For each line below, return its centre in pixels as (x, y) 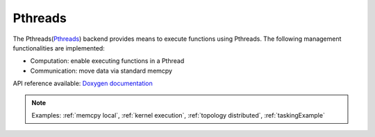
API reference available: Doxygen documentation (83, 84)
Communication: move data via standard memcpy (101, 71)
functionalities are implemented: (59, 48)
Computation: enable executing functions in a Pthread (107, 61)
